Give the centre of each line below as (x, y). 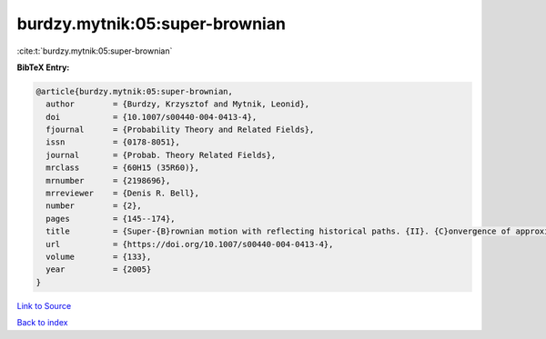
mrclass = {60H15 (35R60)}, (123, 168)
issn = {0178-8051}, (113, 142)
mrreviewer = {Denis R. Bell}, (123, 194)
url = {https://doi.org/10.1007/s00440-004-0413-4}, (190, 244)
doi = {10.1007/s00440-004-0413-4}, (152, 117)
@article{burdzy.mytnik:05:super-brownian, (135, 91)
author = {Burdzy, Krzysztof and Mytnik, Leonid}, (178, 104)
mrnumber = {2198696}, (108, 180)
